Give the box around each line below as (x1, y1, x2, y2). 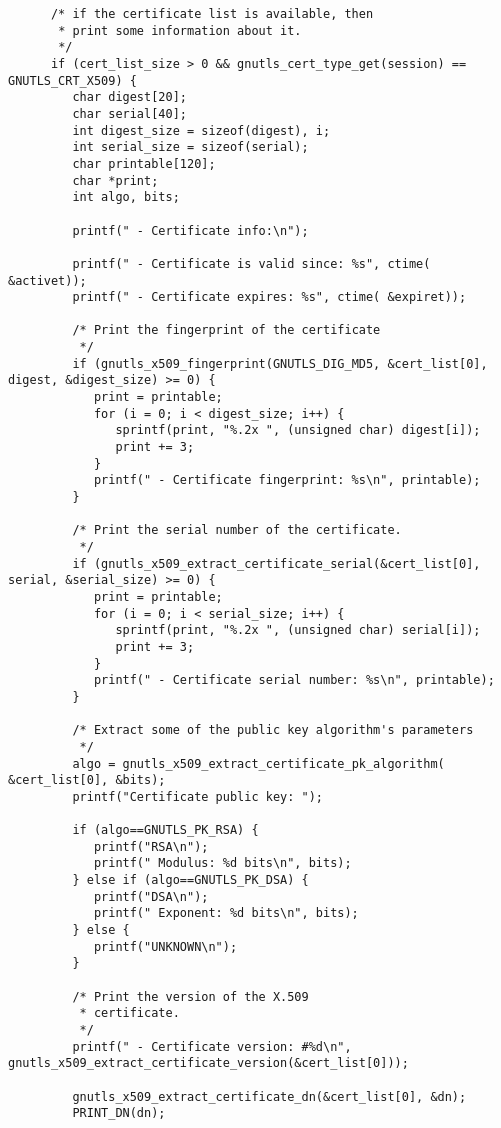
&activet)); (8, 273, 87, 288)
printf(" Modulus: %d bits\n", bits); (93, 856, 352, 871)
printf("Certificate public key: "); (72, 789, 323, 804)
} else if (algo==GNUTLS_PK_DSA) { (72, 873, 309, 888)
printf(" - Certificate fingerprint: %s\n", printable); (93, 473, 481, 488)
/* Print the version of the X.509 (72, 989, 309, 1004)
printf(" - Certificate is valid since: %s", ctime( (72, 256, 431, 271)
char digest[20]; (72, 90, 187, 105)
